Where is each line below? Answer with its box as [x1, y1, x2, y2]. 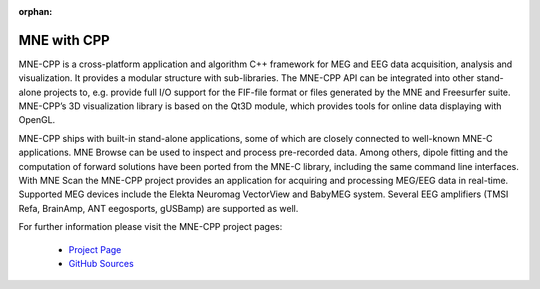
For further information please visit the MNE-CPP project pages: [18, 221, 283, 233]
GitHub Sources [68, 257, 134, 269]
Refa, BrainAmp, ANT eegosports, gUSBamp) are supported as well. [18, 202, 299, 214]
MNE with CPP [18, 31, 110, 49]
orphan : [18, 6, 53, 17]
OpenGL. [18, 114, 56, 126]
